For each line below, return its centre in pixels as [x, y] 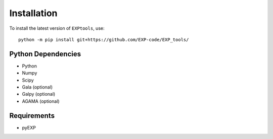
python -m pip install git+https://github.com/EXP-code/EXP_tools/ [104, 40]
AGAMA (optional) [41, 101]
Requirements [32, 116]
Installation [33, 13]
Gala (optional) [37, 87]
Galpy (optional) [39, 94]
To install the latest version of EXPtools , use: [57, 28]
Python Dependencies [45, 54]
